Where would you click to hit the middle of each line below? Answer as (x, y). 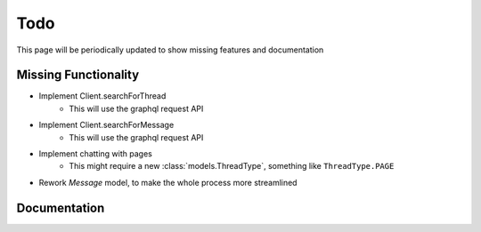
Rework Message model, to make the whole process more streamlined (168, 182)
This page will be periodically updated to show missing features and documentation (170, 50)
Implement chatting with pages (96, 154)
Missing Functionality (78, 75)
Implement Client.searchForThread (102, 96)
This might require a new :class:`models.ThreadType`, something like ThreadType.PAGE (232, 166)
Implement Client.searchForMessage (106, 125)
